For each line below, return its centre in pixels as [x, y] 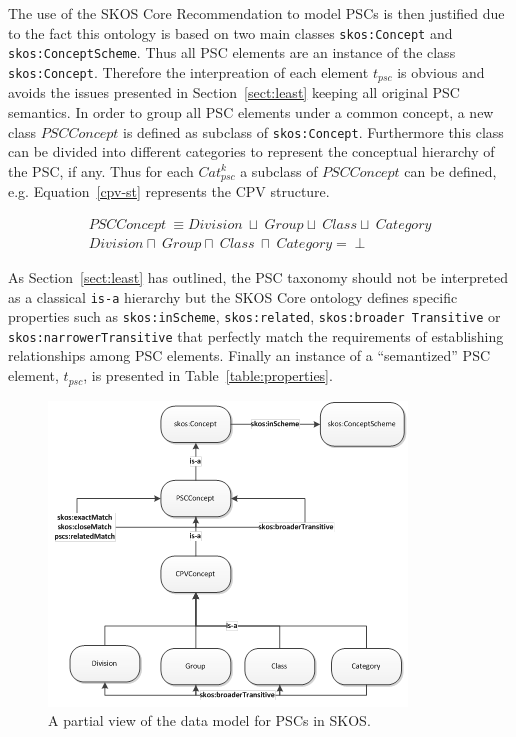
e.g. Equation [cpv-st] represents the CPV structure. [169, 191]
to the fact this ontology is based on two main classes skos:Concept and [230, 32]
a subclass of [279, 170]
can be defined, [450, 170]
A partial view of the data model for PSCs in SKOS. [209, 720]
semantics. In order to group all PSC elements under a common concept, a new [251, 111]
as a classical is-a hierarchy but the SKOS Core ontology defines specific [233, 296]
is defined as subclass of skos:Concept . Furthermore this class [313, 131]
